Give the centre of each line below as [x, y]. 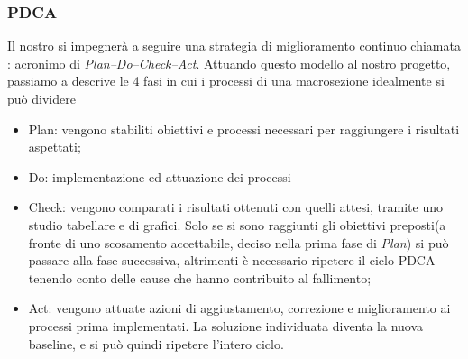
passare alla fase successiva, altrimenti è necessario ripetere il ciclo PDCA [232, 260]
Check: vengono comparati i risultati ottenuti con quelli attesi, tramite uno [235, 207]
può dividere [41, 98]
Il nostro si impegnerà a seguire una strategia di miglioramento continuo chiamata [234, 46]
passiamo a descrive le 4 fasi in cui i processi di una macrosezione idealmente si [226, 81]
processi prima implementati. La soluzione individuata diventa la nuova [226, 325]
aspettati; [55, 147]
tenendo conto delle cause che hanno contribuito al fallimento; [200, 277]
